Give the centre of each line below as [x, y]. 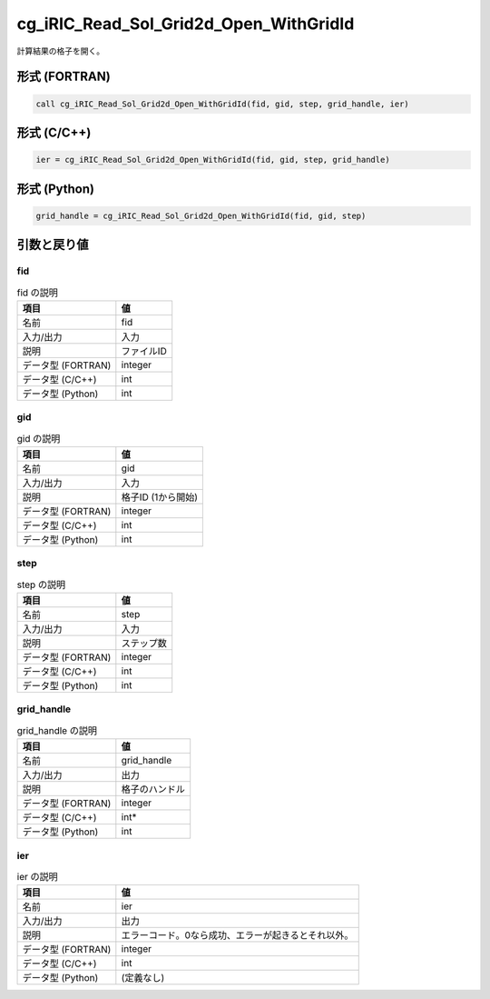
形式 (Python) [56, 189]
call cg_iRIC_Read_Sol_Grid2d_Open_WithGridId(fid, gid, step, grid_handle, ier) [223, 104]
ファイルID [144, 351]
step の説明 [41, 584]
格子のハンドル [153, 789]
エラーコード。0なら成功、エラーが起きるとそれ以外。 [237, 935]
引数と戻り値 [53, 245]
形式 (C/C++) [54, 132]
